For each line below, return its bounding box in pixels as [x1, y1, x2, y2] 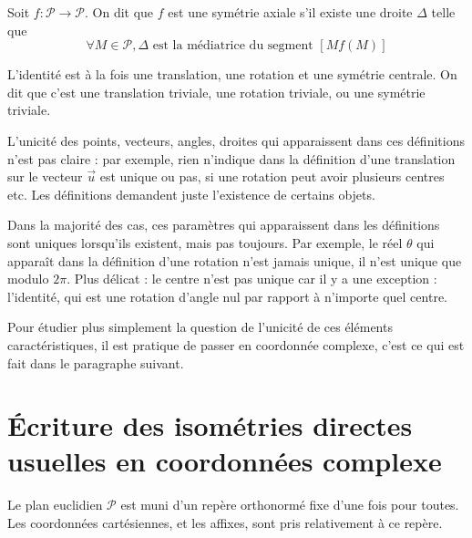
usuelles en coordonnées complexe [7, 442, 442, 480]
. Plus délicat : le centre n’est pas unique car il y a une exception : [67, 269, 437, 288]
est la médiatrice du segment [152, 39, 313, 53]
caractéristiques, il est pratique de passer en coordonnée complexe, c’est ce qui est [7, 335, 465, 354]
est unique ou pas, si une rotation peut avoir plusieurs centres [99, 167, 445, 186]
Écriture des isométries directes [7, 407, 413, 444]
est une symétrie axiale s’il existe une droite [168, 3, 413, 21]
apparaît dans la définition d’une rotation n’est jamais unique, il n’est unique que [7, 251, 462, 270]
